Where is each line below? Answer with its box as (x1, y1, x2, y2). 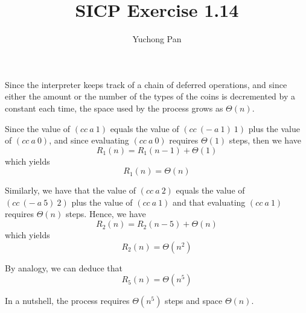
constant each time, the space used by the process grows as (5, 101, 223, 114)
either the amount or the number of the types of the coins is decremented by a (5, 90, 296, 103)
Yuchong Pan (132, 33, 182, 45)
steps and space (165, 294, 223, 307)
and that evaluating (173, 195, 246, 208)
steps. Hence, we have (65, 207, 146, 220)
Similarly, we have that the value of (5, 184, 136, 197)
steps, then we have (229, 134, 301, 147)
